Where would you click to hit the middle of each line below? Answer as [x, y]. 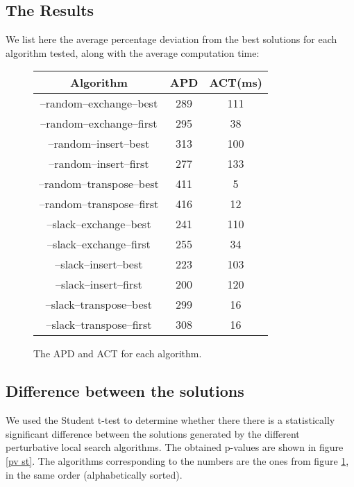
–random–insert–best [99, 144]
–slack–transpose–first [99, 325]
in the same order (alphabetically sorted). [94, 474]
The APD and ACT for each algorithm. [118, 353]
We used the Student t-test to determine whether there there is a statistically [170, 420]
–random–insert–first [99, 164]
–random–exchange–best [99, 103]
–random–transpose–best [99, 184]
